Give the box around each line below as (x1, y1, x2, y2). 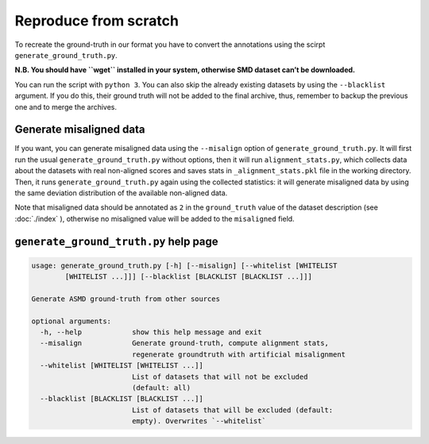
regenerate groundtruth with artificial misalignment (131, 349, 346, 359)
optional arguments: (31, 316, 111, 326)
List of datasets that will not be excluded (131, 372, 308, 381)
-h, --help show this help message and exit (40, 328, 262, 337)
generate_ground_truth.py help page (14, 234, 218, 248)
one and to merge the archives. (14, 102, 118, 111)
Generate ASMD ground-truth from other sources (31, 294, 220, 303)
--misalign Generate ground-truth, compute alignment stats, (40, 338, 330, 348)
